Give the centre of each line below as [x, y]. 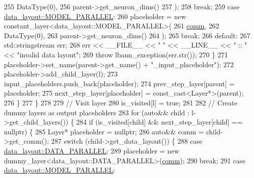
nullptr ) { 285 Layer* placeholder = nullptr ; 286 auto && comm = [104, 131]
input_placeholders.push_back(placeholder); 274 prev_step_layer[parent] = [119, 83]
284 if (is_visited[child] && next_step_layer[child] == [159, 122]
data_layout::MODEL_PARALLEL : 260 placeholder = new [95, 16]
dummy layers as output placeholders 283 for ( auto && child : [97, 112]
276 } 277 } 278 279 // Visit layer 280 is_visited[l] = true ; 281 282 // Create [121, 102]
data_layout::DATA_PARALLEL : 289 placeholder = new [92, 150]
